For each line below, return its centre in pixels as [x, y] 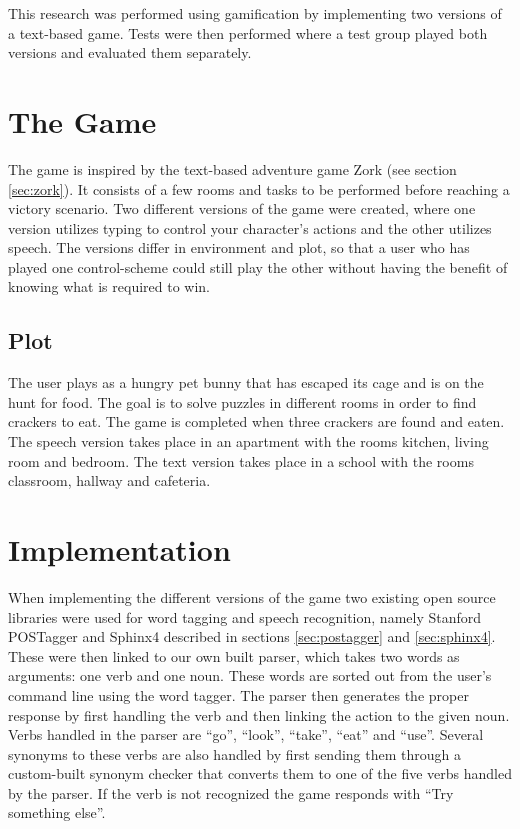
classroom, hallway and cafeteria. [109, 480]
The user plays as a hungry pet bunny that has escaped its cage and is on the [246, 382]
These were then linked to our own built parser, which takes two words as [234, 655]
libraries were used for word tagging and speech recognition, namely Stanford [245, 616]
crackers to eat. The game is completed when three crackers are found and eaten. [256, 421]
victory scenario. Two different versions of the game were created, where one [242, 208]
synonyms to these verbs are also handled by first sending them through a [234, 753]
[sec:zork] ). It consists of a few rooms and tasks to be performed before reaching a [259, 188]
